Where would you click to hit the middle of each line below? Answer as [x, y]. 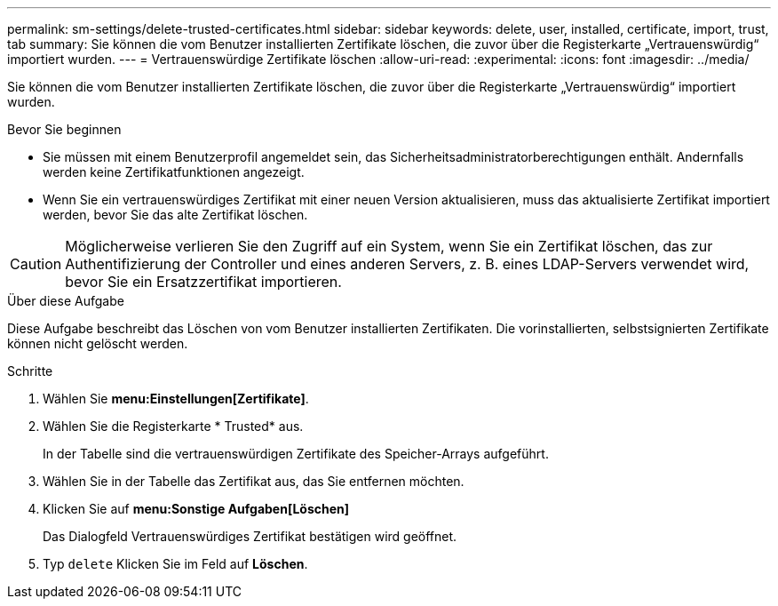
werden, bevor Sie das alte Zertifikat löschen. [175, 215]
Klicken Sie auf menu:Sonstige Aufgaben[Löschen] [196, 509]
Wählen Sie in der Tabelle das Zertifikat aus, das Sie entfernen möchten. [254, 481]
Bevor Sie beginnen [64, 129]
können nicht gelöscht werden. [98, 343]
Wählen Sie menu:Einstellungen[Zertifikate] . [176, 399]
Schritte [30, 371]
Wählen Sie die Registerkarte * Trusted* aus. [173, 426]
